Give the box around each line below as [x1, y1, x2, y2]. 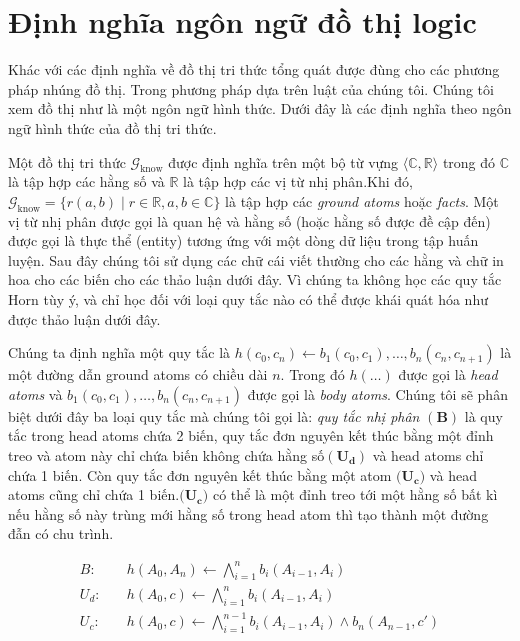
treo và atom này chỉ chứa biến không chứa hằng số [8, 445, 325, 466]
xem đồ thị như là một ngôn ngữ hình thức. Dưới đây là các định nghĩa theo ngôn [8, 98, 512, 119]
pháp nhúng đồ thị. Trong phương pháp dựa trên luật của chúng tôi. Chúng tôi [8, 78, 494, 99]
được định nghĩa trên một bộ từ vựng [168, 151, 399, 172]
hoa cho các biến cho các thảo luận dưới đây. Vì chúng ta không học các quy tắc [8, 269, 502, 290]
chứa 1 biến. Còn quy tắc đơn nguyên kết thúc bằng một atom [8, 464, 392, 485]
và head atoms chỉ [372, 445, 484, 466]
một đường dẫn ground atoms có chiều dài [8, 364, 268, 385]
